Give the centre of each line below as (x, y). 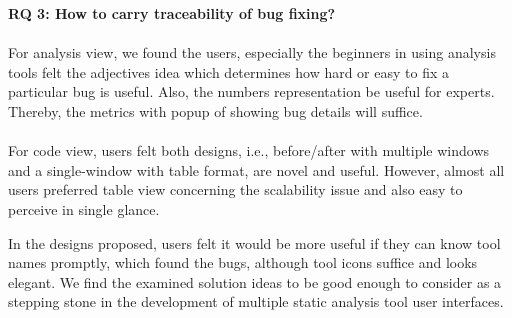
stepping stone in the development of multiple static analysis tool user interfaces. (256, 301)
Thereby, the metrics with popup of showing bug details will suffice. (215, 110)
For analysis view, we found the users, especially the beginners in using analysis (252, 52)
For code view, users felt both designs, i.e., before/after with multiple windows (249, 150)
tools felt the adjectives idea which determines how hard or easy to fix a (228, 71)
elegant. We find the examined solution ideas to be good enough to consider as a (255, 281)
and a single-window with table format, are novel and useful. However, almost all (256, 169)
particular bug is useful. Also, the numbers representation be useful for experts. (251, 91)
